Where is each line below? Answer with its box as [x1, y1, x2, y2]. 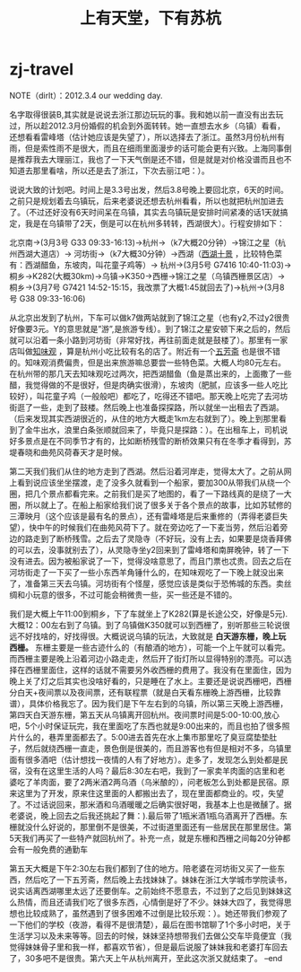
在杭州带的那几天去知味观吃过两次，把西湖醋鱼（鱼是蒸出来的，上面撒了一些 [9, 368, 292, 379]
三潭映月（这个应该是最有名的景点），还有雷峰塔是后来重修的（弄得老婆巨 [9, 511, 280, 521]
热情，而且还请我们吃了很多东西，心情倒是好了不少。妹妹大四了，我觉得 [16, 897, 284, 907]
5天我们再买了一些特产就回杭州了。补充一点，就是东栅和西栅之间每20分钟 [9, 832, 283, 844]
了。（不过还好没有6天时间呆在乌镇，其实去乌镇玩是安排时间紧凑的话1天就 [9, 206, 280, 217]
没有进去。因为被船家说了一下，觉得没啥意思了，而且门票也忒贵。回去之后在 [9, 556, 292, 566]
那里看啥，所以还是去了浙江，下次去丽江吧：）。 [32, 165, 210, 176]
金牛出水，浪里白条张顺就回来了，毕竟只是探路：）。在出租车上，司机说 [24, 424, 288, 435]
